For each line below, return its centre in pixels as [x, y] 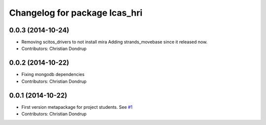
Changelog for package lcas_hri [76, 13]
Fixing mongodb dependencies [53, 75]
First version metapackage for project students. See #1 [77, 107]
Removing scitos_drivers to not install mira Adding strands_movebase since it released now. [115, 42]
